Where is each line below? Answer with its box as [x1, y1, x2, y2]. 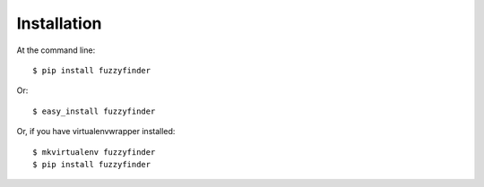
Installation [16, 13, 102, 33]
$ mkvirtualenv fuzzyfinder [32, 147, 156, 157]
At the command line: [16, 45, 96, 55]
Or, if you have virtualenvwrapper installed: [16, 126, 176, 137]
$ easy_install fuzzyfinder [32, 106, 156, 116]
